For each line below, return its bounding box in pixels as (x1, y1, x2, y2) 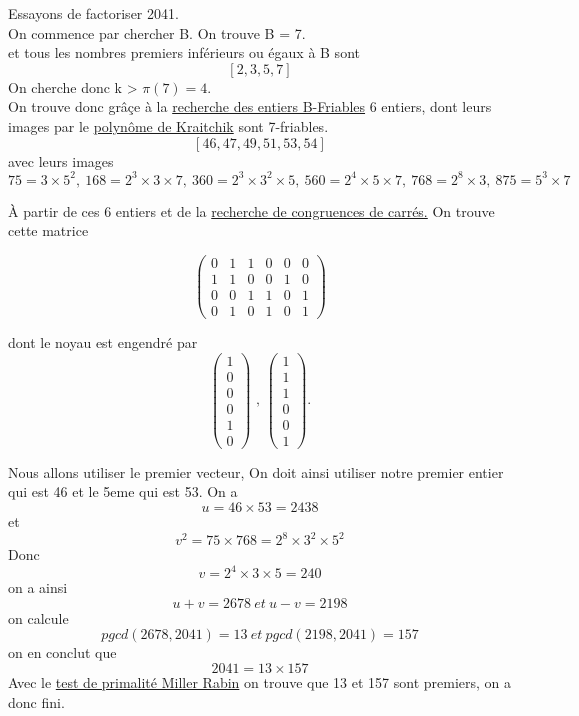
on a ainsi (8, 577, 68, 598)
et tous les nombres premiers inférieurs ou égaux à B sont (8, 42, 360, 63)
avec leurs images (8, 150, 114, 171)
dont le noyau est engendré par (8, 332, 198, 353)
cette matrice (8, 220, 89, 241)
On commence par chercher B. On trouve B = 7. (8, 22, 306, 43)
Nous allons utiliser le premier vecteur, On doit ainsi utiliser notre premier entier (8, 461, 504, 482)
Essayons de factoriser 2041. (8, 3, 179, 23)
